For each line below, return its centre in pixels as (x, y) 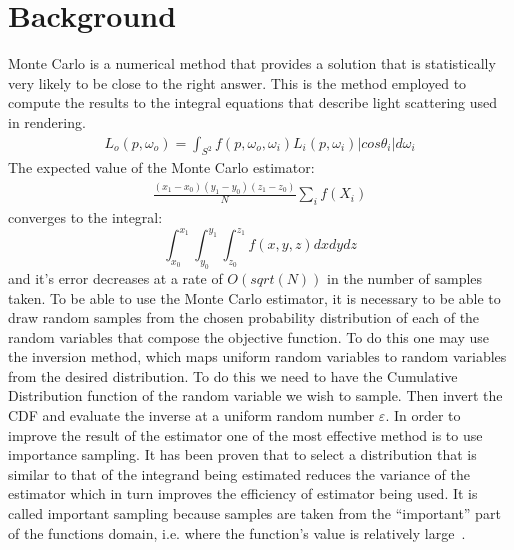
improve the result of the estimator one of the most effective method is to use (245, 434)
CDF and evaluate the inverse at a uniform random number (191, 415)
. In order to (423, 415)
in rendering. (47, 121)
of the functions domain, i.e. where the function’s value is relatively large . (237, 532)
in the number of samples (405, 277)
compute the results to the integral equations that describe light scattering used (253, 102)
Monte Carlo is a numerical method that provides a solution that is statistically (252, 63)
